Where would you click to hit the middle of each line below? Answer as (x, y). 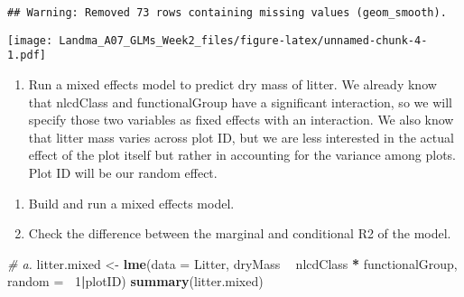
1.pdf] (27, 56)
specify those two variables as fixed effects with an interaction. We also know (241, 120)
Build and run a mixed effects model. (131, 203)
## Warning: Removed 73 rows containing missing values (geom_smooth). (227, 13)
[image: (30, 40)
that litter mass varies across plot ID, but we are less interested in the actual (241, 137)
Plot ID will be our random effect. (123, 172)
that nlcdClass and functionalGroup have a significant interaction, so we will (240, 102)
